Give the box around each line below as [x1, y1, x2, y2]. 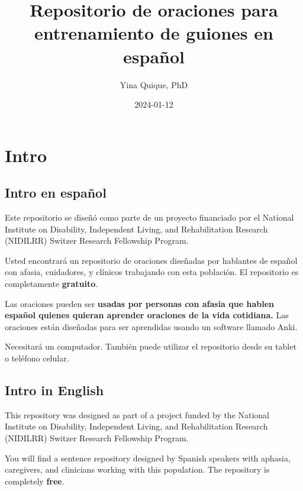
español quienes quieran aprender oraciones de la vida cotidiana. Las [5, 309, 289, 321]
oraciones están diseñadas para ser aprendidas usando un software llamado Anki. [5, 320, 298, 332]
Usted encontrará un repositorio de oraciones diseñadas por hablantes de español [5, 254, 298, 266]
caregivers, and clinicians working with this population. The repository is [5, 463, 270, 476]
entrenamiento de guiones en [34, 21, 273, 45]
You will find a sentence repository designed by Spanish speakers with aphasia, [5, 451, 291, 464]
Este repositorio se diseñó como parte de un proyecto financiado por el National [5, 211, 294, 224]
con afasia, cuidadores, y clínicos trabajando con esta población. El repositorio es [5, 266, 299, 278]
